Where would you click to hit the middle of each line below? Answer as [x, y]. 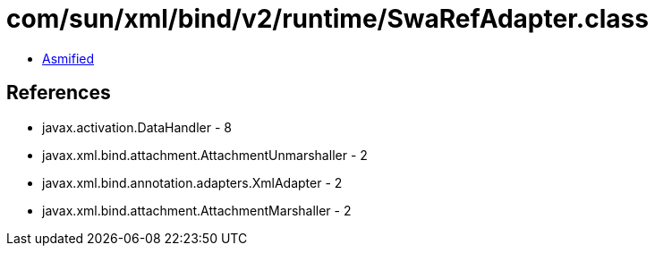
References [59, 93]
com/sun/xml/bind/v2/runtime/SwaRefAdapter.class [327, 19]
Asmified [68, 58]
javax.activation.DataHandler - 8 [137, 127]
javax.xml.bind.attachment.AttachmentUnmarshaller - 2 [205, 155]
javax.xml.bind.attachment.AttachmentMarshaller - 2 [197, 210]
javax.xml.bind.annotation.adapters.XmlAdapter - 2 [192, 182]
